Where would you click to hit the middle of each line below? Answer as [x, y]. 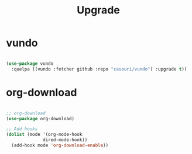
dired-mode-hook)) [65, 140]
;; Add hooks [22, 129]
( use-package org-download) [40, 118]
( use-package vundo [30, 64]
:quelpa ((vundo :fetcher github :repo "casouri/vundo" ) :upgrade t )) [99, 69]
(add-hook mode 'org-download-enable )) [60, 145]
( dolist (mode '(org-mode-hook [44, 135]
